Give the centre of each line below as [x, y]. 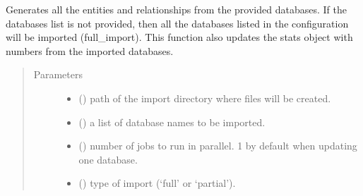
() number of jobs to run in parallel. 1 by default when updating [218, 146]
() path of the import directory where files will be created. [205, 98]
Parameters [58, 74]
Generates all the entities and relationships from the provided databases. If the [176, 9]
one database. [108, 159]
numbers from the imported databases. [90, 50]
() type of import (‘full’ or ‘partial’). [157, 183]
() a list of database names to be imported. [172, 122]
